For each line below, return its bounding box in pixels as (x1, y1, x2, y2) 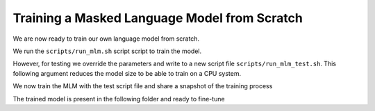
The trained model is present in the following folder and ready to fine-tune (12, 94, 225, 103)
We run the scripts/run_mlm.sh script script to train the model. (12, 47, 201, 55)
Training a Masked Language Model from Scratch (12, 10, 303, 26)
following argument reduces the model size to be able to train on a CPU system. (12, 69, 242, 77)
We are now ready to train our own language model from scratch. (12, 34, 200, 43)
